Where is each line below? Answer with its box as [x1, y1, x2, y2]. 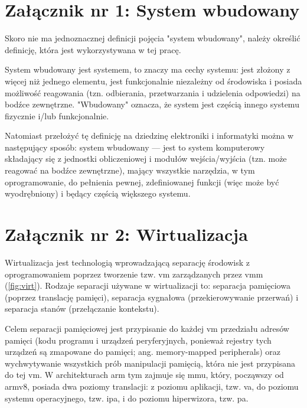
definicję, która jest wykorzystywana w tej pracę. [5, 43, 181, 56]
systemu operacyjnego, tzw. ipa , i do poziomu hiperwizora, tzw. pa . [5, 391, 249, 404]
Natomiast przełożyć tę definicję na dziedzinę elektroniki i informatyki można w [5, 129, 294, 142]
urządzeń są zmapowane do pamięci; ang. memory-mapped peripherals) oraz [5, 345, 280, 358]
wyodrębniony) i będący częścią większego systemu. [5, 187, 191, 200]
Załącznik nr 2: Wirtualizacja [5, 222, 248, 246]
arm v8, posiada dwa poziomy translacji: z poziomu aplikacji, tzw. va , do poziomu [5, 380, 299, 392]
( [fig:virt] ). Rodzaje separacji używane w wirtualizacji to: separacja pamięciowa [5, 279, 290, 292]
